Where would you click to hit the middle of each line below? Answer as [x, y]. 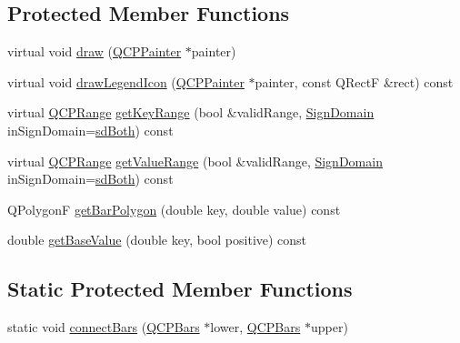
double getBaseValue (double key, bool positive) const [157, 240]
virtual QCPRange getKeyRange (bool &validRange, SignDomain [191, 112]
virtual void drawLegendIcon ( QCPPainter [126, 81]
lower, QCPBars [255, 327]
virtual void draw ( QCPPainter [95, 51]
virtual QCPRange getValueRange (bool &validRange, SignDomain [195, 161]
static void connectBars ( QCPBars [104, 327]
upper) [329, 327]
